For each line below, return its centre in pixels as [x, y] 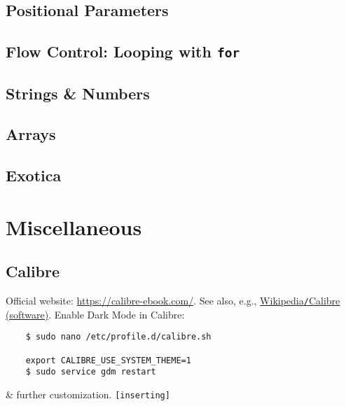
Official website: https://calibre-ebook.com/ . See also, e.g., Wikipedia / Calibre [173, 301]
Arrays [31, 134]
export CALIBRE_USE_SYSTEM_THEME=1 [108, 360]
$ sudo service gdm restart [91, 372]
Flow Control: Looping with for [123, 51]
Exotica [34, 175]
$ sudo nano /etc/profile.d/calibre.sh [118, 337]
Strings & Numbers [78, 93]
